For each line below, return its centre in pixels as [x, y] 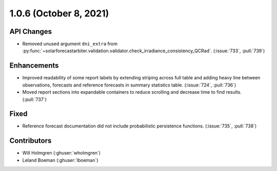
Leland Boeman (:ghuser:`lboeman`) [60, 160]
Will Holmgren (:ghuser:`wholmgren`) [62, 153]
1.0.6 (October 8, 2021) [59, 13]
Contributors [31, 141]
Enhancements [34, 66]
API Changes [31, 31]
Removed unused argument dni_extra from [70, 44]
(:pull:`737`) [35, 99]
